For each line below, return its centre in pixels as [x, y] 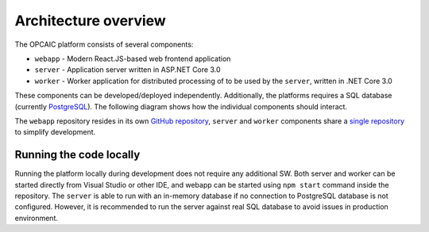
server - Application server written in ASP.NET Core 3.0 [128, 70]
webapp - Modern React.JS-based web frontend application [133, 59]
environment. [37, 218]
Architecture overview [90, 21]
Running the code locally [77, 155]
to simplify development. [55, 132]
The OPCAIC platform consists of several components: [104, 44]
